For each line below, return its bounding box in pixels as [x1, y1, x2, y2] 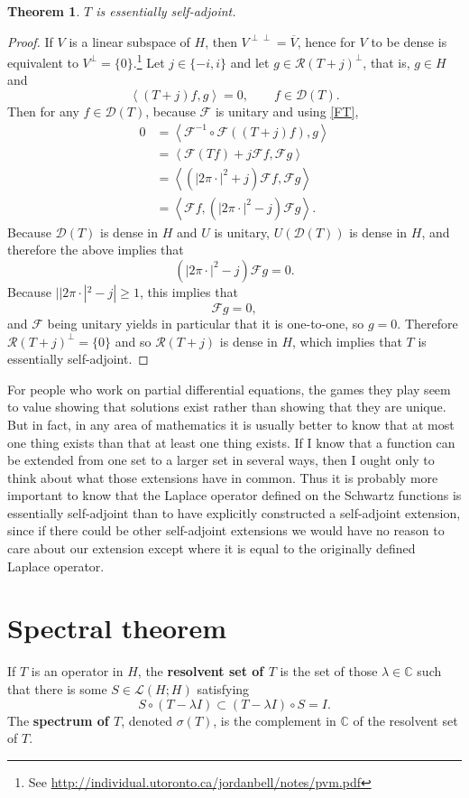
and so [115, 331, 152, 350]
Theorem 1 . [7, 2, 80, 20]
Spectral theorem [7, 609, 226, 646]
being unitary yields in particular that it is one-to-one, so [47, 313, 364, 332]
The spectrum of [7, 710, 109, 729]
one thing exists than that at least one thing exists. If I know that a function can [7, 432, 455, 451]
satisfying [197, 679, 250, 698]
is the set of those [280, 662, 378, 681]
